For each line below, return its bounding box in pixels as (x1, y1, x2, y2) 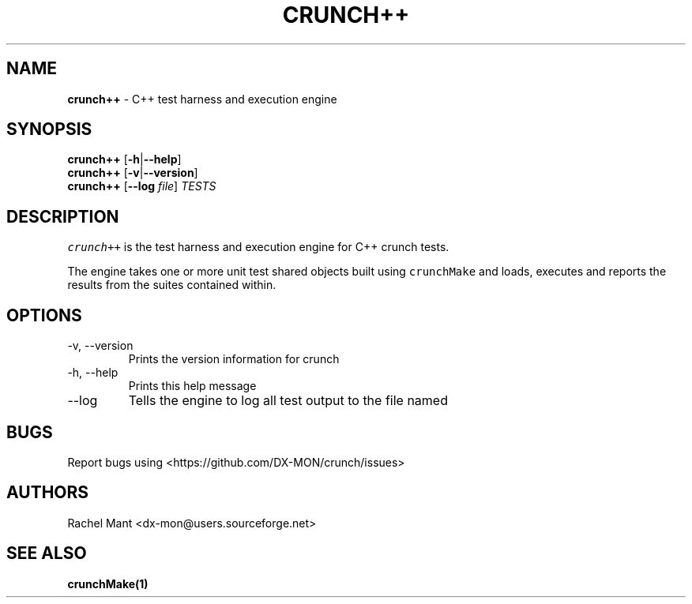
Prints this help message (128, 379, 257, 393)
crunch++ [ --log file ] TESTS (67, 179, 216, 193)
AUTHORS (6, 482, 89, 503)
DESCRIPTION (6, 206, 119, 227)
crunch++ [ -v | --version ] (67, 166, 198, 180)
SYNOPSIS (6, 119, 92, 140)
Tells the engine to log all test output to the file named (128, 392, 448, 409)
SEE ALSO (6, 543, 87, 564)
